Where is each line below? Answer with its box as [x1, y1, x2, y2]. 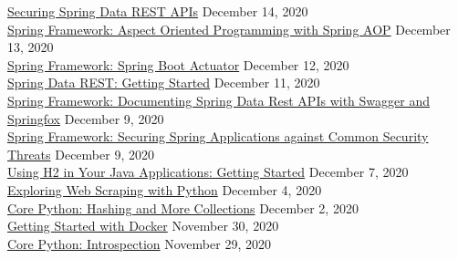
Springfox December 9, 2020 [7, 109, 164, 128]
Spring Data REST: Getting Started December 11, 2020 [7, 73, 320, 92]
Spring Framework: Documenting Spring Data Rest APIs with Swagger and [7, 90, 430, 109]
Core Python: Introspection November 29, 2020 [7, 233, 271, 253]
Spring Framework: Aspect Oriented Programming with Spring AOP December [7, 19, 451, 38]
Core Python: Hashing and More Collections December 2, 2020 [7, 198, 359, 217]
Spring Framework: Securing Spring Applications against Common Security [7, 127, 429, 146]
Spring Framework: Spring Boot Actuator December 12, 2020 [7, 55, 349, 74]
